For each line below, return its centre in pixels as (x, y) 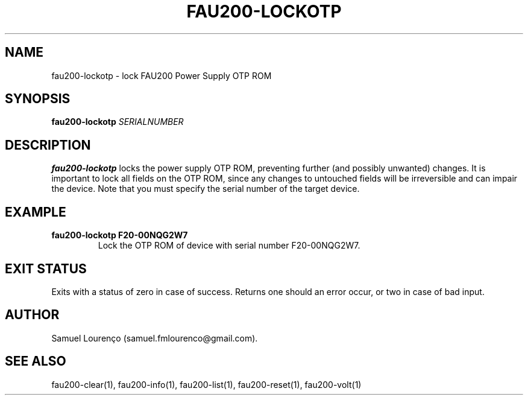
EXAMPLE (36, 212)
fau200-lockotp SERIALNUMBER (118, 122)
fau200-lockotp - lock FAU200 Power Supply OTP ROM (162, 75)
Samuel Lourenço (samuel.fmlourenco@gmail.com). (155, 338)
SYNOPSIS (38, 99)
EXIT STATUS (46, 268)
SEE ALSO (36, 361)
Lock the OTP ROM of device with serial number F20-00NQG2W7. (229, 246)
